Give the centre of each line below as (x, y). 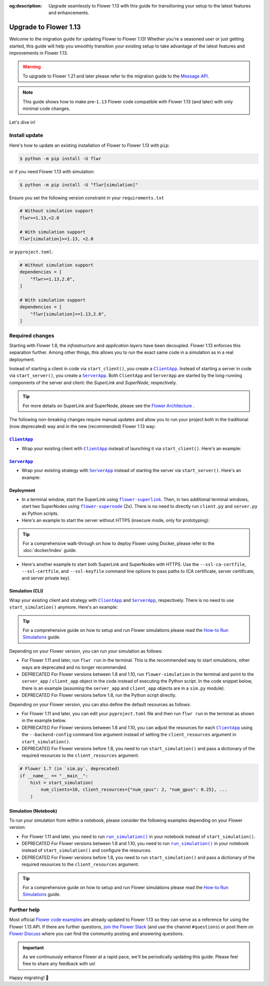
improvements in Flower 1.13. (39, 53)
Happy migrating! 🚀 (29, 978)
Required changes (32, 336)
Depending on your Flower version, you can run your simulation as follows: (86, 651)
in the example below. (44, 721)
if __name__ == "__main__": (54, 776)
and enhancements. (69, 13)
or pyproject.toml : (31, 252)
